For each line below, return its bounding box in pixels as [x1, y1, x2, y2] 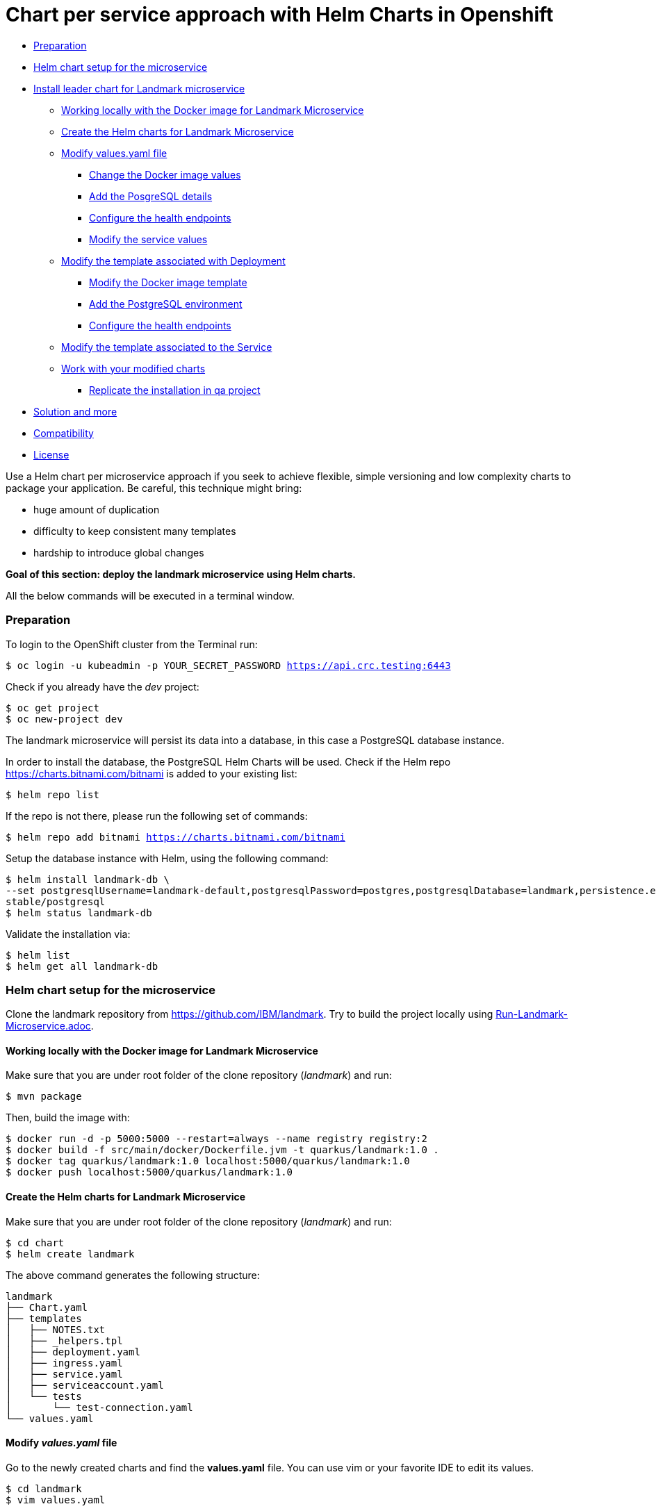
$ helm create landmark [6, 1248, 135, 1260]
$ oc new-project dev [6, 713, 123, 725]
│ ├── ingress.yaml [6, 1357, 123, 1369]
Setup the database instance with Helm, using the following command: [6, 852, 329, 864]
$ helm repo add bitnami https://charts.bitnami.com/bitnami [6, 831, 345, 843]
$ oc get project [6, 702, 99, 713]
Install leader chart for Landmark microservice [33, 82, 245, 94]
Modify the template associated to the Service [61, 340, 272, 353]
